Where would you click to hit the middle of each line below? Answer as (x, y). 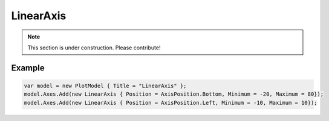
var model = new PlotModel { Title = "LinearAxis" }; (105, 85)
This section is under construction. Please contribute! (94, 48)
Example (28, 68)
